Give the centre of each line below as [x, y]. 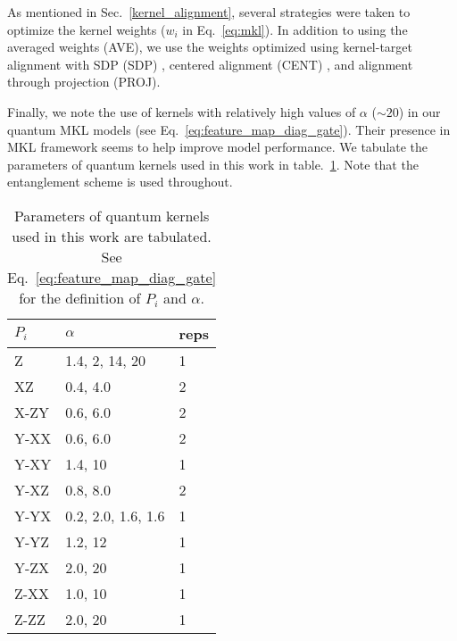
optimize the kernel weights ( [87, 29]
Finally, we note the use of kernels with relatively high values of [182, 111]
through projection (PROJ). [84, 82]
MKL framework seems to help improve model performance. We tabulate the [218, 147]
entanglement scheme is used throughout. [120, 182]
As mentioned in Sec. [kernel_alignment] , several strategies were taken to [209, 12]
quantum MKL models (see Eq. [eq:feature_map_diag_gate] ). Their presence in [229, 129]
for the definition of [80, 297]
